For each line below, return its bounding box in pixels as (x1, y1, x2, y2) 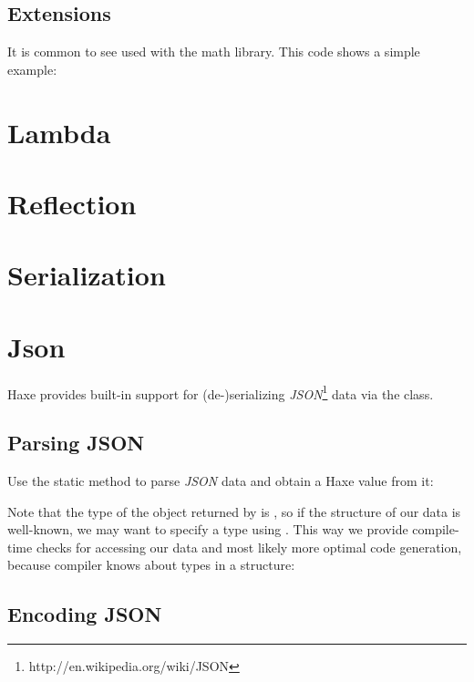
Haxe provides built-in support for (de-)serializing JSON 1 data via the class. (7, 381, 434, 403)
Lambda (7, 113, 111, 150)
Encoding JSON (7, 600, 162, 628)
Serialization (7, 256, 166, 294)
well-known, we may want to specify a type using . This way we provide (7, 520, 408, 539)
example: (7, 59, 57, 78)
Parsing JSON (7, 429, 145, 457)
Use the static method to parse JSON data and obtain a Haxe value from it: (7, 471, 434, 491)
